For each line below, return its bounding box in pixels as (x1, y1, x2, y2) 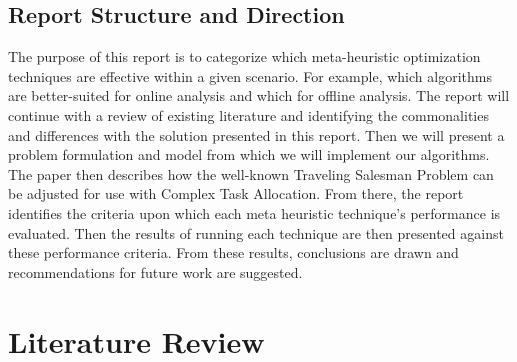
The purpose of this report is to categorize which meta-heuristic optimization (8, 46, 481, 67)
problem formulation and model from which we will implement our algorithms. (8, 144, 490, 165)
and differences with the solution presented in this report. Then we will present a (8, 124, 505, 145)
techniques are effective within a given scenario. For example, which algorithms (8, 65, 492, 86)
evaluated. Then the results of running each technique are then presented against (8, 222, 504, 243)
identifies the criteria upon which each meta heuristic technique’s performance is (8, 202, 501, 223)
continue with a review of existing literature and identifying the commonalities (8, 104, 489, 125)
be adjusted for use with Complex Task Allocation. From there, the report (8, 183, 464, 204)
